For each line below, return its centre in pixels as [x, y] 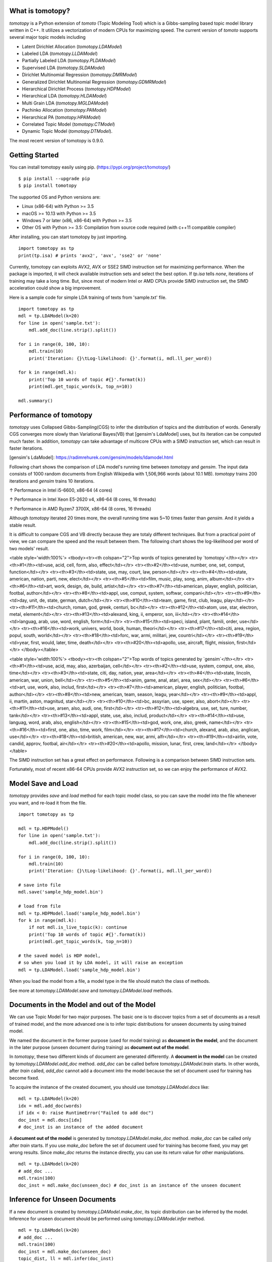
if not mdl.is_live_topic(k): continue [78, 927]
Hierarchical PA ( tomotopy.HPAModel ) [61, 117]
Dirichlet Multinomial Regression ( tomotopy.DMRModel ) [80, 75]
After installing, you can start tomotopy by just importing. [69, 237]
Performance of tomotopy [51, 415]
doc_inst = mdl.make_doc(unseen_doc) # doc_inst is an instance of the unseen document [130, 1185]
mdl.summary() [36, 401]
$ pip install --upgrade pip [54, 179]
